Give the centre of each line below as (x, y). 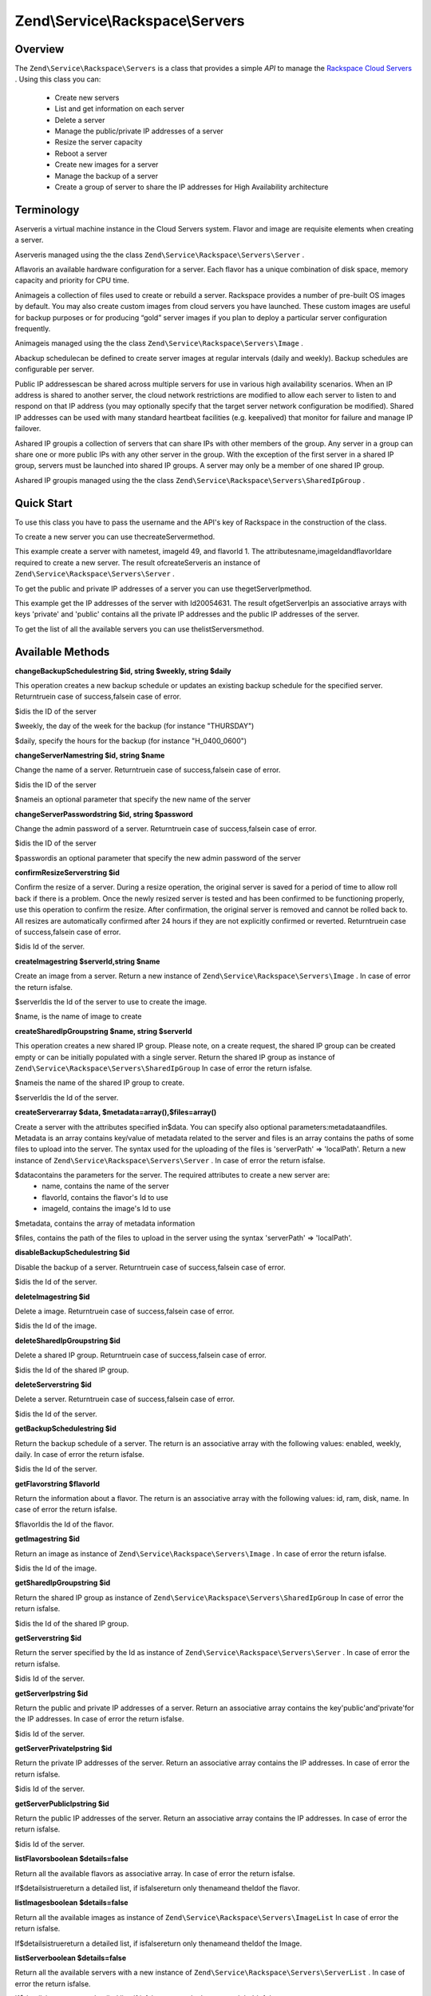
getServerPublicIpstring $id (62, 1804)
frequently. (33, 329)
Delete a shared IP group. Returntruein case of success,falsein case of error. (140, 1355)
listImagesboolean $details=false (71, 1903)
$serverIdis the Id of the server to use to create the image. (111, 1002)
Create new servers (87, 97)
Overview (40, 49)
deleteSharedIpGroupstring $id (68, 1341)
